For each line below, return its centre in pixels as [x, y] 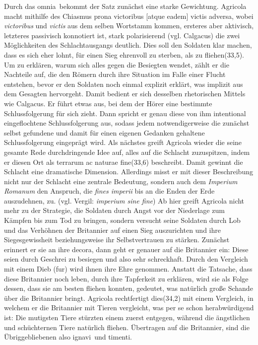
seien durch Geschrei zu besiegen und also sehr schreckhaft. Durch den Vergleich [126, 259]
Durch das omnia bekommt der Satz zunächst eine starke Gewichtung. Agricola [125, 6]
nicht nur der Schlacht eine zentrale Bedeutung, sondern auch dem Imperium [121, 181]
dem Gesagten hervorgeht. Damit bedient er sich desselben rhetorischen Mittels [125, 94]
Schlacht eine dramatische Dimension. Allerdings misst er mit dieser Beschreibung [129, 172]
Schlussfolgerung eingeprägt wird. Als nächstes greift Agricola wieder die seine [123, 142]
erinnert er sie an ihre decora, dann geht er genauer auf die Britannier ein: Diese [126, 249]
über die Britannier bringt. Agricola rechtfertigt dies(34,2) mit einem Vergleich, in [129, 298]
